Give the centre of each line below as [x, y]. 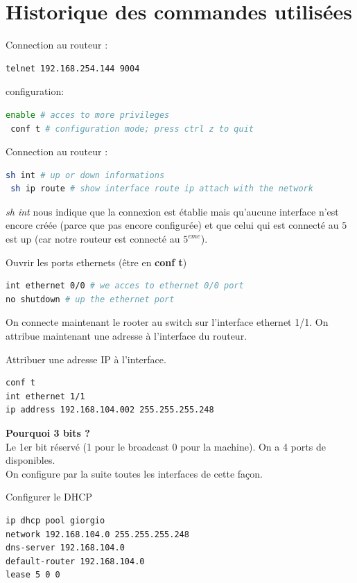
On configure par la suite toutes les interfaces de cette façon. [134, 473]
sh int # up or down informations [85, 175]
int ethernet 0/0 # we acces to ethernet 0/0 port [125, 286]
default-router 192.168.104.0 [75, 561]
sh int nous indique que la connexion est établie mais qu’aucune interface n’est [172, 211]
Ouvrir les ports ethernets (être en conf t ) [96, 262]
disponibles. [31, 460]
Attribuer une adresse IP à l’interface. [86, 359]
